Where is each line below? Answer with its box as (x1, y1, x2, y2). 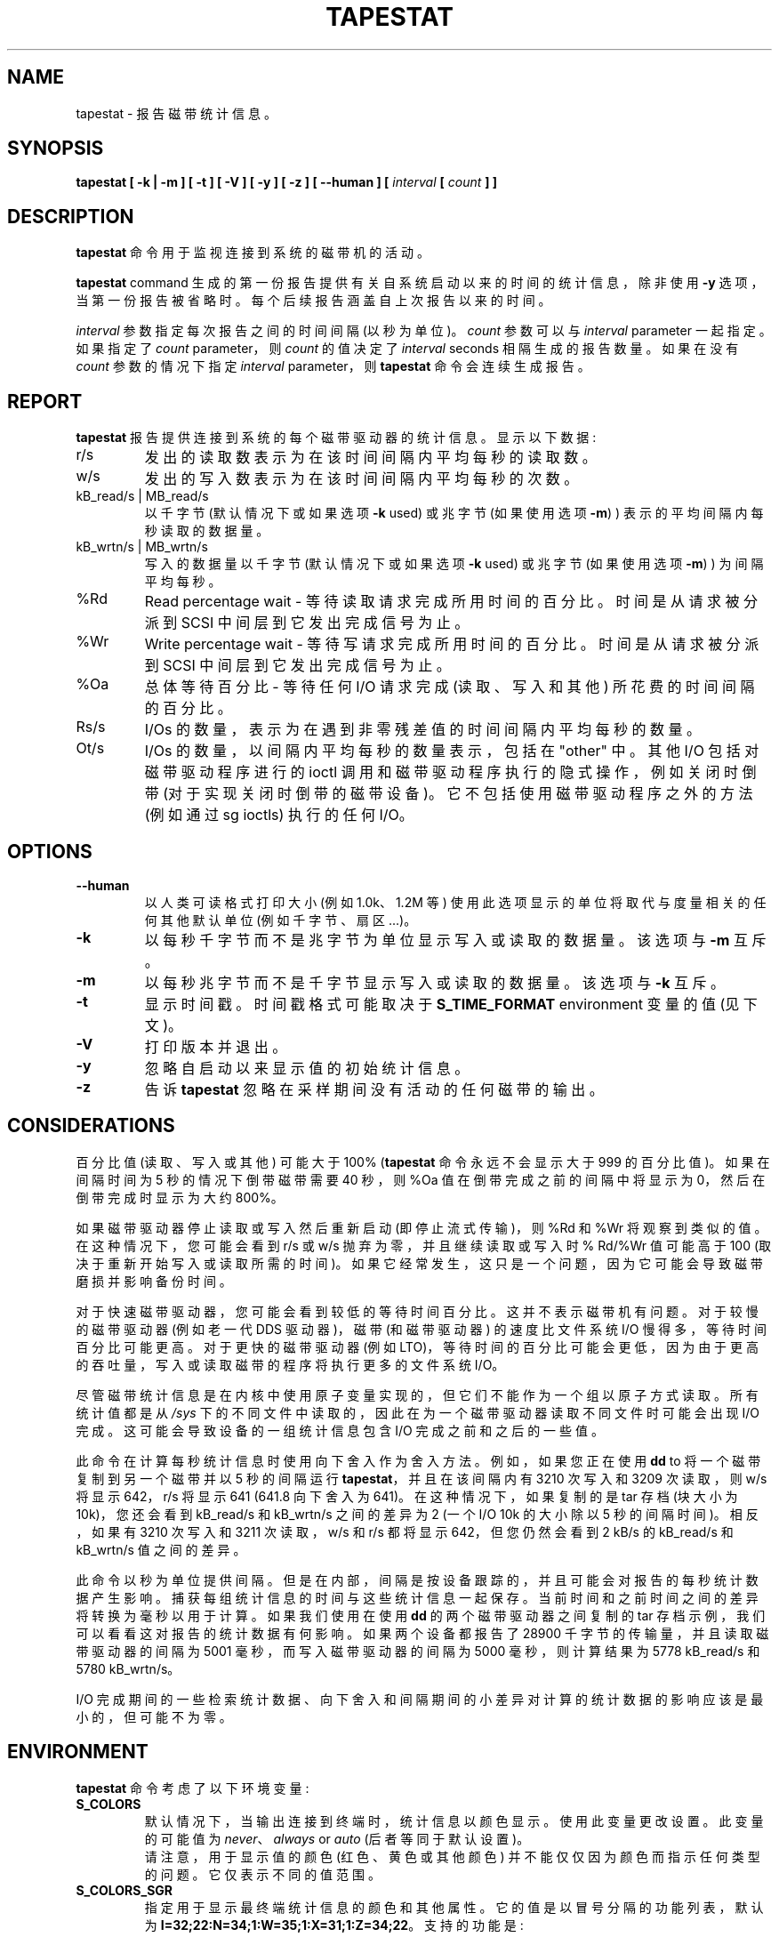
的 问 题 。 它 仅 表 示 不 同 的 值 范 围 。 (144, 1866, 381, 1882)
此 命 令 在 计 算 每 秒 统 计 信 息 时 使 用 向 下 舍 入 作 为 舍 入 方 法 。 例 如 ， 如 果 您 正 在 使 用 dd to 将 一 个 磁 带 (76, 1452, 761, 1468)
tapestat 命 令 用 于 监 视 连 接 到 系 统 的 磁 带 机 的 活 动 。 (76, 245, 430, 261)
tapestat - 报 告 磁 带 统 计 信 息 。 (76, 105, 277, 121)
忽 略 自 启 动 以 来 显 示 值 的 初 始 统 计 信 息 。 (144, 1058, 470, 1077)
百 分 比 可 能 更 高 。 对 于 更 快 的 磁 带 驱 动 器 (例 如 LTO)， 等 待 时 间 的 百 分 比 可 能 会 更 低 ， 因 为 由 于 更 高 (76, 1338, 759, 1354)
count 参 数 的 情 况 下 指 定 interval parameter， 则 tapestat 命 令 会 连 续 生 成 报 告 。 (76, 358, 590, 374)
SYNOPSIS (7, 137, 104, 160)
